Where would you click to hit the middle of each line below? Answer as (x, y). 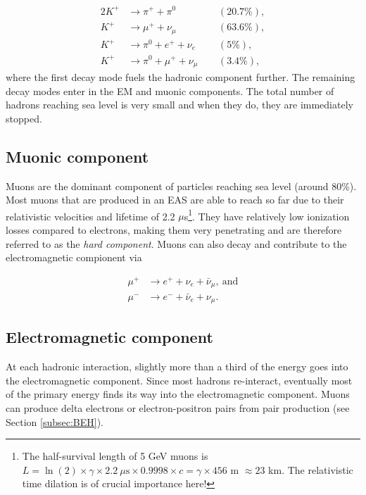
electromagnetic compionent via (74, 257)
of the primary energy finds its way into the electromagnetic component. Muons (178, 394)
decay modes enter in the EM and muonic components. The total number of (170, 90)
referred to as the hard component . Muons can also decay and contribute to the (176, 243)
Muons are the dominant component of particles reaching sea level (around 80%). (181, 186)
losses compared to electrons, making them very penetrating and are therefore (174, 230)
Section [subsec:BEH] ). (55, 421)
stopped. (24, 118)
